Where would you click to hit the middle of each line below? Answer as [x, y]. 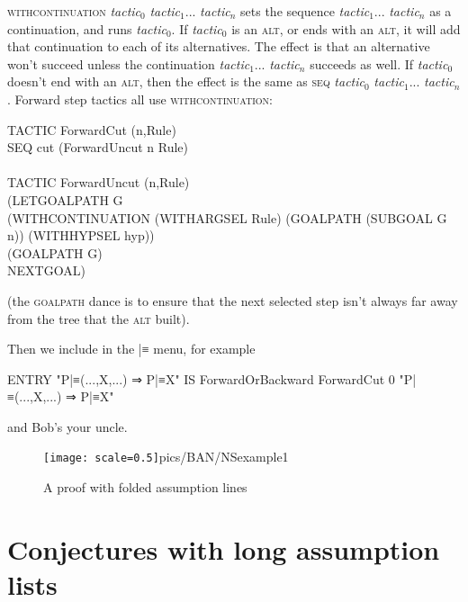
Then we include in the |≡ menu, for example [131, 349]
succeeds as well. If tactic [379, 63]
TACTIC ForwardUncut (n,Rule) [99, 182]
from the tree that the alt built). [99, 318]
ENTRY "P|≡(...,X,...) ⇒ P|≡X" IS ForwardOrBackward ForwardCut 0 [201, 378]
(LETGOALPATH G [65, 199]
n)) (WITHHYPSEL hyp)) [81, 235]
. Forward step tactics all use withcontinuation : [140, 99]
